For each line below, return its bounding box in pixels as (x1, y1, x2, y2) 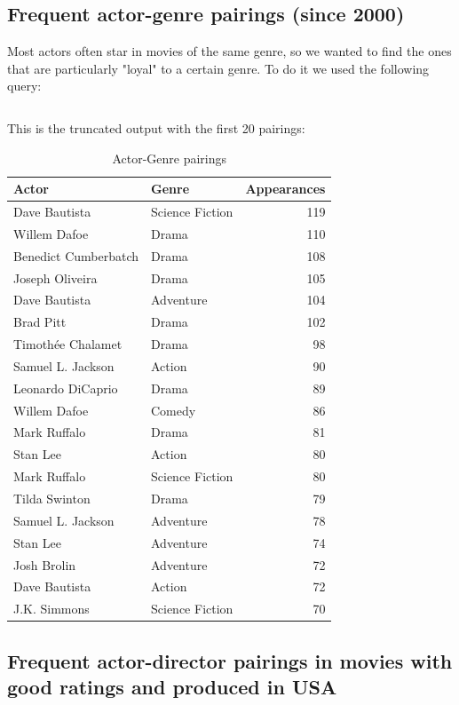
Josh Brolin (13, 555, 76, 574)
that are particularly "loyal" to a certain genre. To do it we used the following (7, 59, 430, 77)
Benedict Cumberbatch (13, 246, 139, 265)
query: (7, 76, 42, 95)
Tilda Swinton (13, 488, 91, 507)
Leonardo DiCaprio (13, 378, 118, 397)
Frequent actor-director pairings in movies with (7, 646, 453, 674)
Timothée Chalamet (13, 335, 123, 353)
